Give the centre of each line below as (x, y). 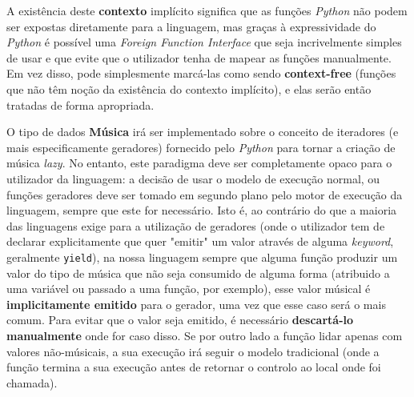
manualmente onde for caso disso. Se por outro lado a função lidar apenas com (205, 335)
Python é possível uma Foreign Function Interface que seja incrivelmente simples (204, 42)
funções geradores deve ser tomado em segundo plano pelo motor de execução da (205, 194)
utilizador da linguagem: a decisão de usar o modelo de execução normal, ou (193, 178)
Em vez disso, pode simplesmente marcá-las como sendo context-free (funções (201, 73)
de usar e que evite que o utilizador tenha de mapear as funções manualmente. (199, 57)
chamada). (32, 382)
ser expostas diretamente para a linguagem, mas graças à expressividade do (191, 26)
